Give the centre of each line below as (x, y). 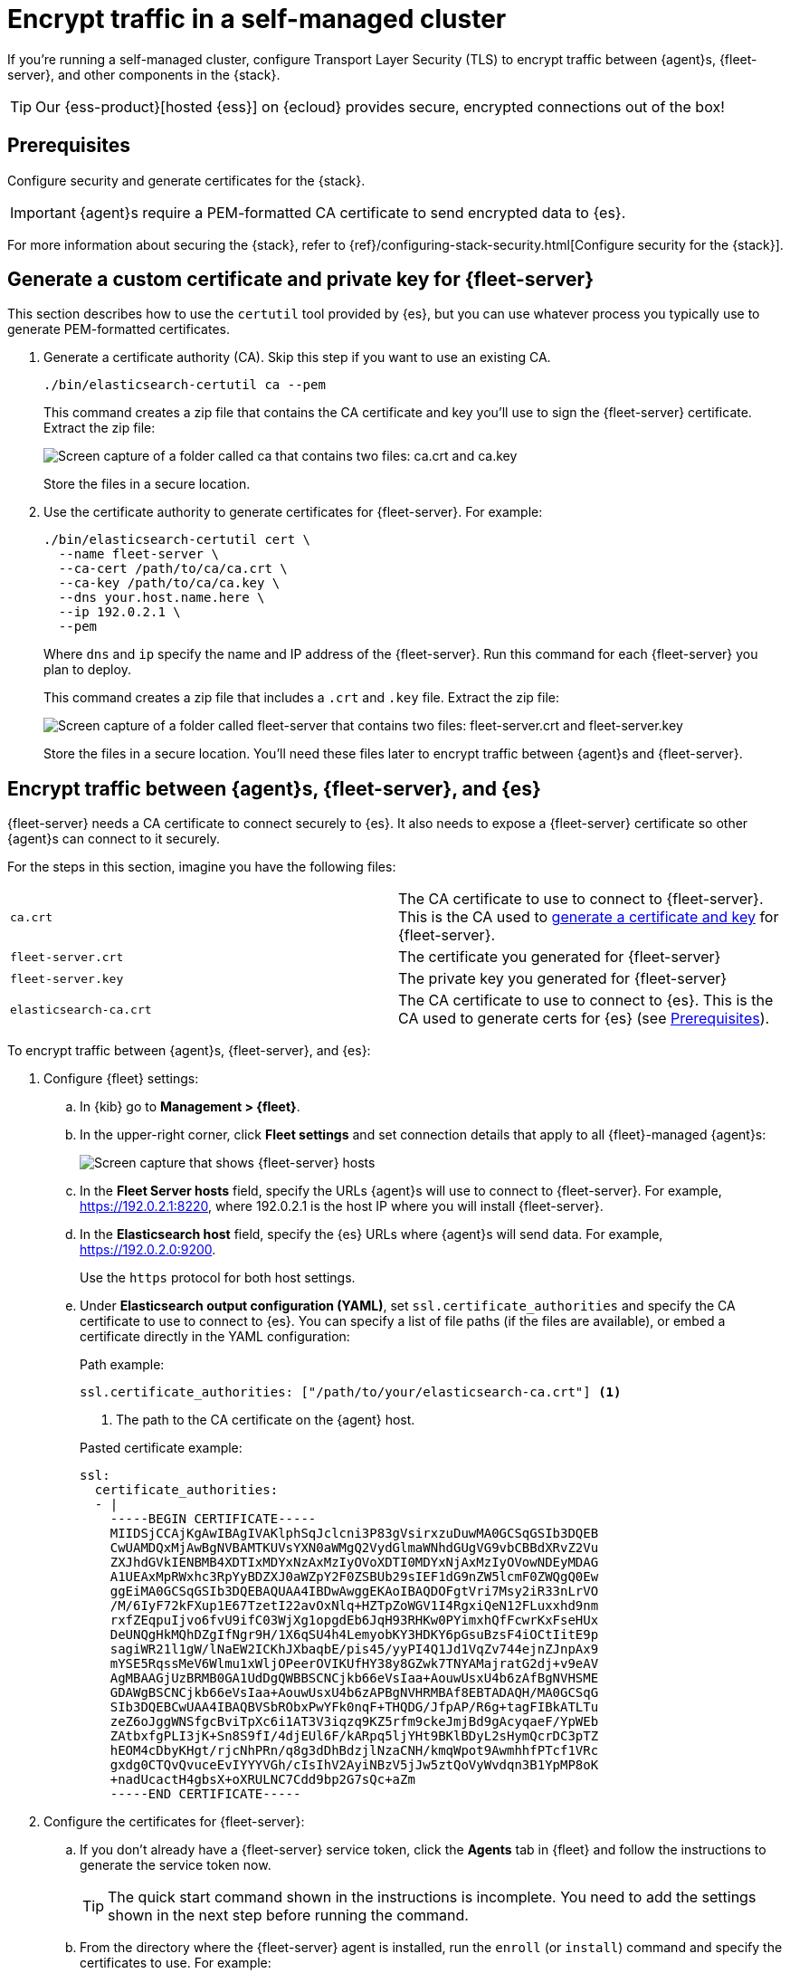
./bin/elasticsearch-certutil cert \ (177, 540)
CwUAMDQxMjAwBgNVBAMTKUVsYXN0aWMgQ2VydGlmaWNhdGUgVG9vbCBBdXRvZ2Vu (354, 1548)
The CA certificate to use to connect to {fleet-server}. (581, 899)
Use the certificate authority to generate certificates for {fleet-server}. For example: (293, 512)
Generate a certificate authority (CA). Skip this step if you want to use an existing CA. (297, 357)
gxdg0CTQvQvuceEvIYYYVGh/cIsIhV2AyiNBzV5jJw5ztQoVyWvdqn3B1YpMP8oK (354, 1765)
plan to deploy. (87, 670)
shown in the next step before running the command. (288, 1916)
